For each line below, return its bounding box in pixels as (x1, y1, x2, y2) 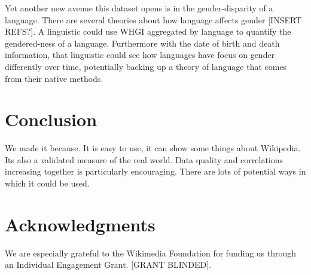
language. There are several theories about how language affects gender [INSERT (5, 13, 302, 26)
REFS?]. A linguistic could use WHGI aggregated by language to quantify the (5, 25, 291, 38)
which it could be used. (5, 177, 90, 190)
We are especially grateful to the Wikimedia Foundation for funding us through (5, 246, 297, 259)
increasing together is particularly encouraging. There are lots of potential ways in (5, 165, 306, 178)
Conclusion (5, 107, 97, 132)
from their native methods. (5, 72, 103, 84)
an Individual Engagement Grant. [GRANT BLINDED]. (5, 258, 212, 271)
